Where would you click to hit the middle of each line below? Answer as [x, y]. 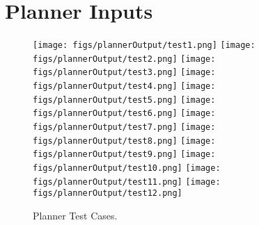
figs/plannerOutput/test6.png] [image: [124, 114]
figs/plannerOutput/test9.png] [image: [124, 155]
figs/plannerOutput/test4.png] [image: [124, 86]
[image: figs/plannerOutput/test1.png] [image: [144, 45]
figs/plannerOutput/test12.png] [108, 193]
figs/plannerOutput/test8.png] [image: [124, 141]
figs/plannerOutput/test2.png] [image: [124, 59]
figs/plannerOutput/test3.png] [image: [124, 73]
